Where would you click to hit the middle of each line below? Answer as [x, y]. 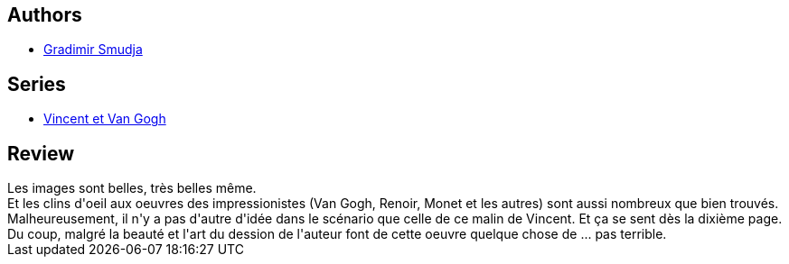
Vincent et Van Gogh [105, 119]
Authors [45, 15]
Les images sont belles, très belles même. [132, 188]
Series [37, 84]
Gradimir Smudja [93, 50]
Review [41, 153]
